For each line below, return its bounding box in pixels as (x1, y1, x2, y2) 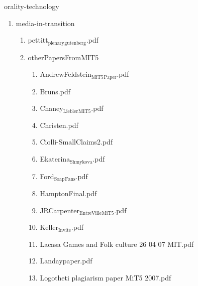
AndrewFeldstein (40, 69, 91, 79)
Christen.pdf (40, 119, 78, 130)
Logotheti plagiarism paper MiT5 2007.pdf (40, 272, 171, 282)
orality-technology (4, 1, 59, 11)
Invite (58, 227, 71, 233)
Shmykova (70, 159, 92, 165)
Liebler (63, 108, 78, 114)
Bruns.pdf (40, 86, 71, 96)
